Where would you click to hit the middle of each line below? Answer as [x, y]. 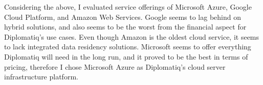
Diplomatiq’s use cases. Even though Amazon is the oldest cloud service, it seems [132, 36]
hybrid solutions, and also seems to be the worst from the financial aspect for [125, 27]
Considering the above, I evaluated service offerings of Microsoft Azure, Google [128, 7]
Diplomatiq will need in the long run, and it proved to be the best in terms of [126, 56]
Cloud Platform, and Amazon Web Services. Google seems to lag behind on [123, 17]
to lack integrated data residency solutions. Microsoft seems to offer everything [128, 47]
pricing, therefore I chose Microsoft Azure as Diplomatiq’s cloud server [115, 66]
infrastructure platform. [41, 77]
